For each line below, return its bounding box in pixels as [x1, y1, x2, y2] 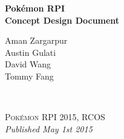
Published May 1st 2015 [5, 122, 93, 135]
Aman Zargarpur [5, 34, 68, 47]
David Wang [5, 58, 51, 70]
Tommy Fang [5, 69, 54, 82]
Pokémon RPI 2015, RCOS [5, 110, 105, 123]
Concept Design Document [5, 13, 120, 26]
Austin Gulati [5, 46, 56, 58]
